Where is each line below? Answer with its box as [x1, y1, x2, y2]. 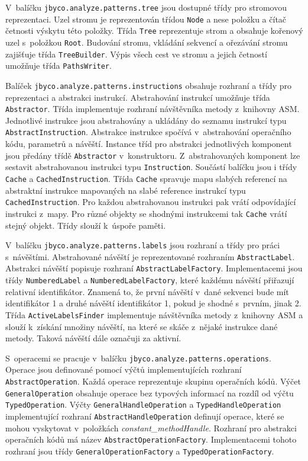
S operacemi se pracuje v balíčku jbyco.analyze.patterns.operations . [5, 351, 271, 364]
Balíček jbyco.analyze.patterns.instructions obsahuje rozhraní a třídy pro [5, 79, 291, 91]
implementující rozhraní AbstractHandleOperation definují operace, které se [5, 410, 284, 422]
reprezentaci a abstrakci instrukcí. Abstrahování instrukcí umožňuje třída [5, 91, 270, 103]
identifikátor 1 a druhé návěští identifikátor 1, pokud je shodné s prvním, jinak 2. [5, 297, 301, 309]
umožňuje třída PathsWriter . [5, 59, 112, 72]
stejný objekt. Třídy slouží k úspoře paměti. [5, 219, 166, 231]
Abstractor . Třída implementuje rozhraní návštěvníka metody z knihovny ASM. [5, 103, 300, 115]
